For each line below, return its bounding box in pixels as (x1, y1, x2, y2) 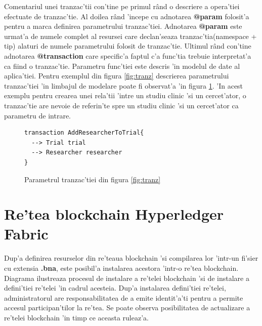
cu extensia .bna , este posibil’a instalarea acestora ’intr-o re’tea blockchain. (4, 263, 239, 273)
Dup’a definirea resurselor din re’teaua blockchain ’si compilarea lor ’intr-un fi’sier (4, 253, 258, 263)
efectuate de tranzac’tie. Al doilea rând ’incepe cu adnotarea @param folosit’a (4, 11, 249, 21)
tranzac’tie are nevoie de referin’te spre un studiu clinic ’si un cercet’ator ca (4, 100, 239, 110)
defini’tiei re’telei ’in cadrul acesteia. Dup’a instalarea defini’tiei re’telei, (4, 282, 226, 293)
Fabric (4, 223, 49, 244)
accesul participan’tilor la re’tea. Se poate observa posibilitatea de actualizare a (4, 302, 250, 313)
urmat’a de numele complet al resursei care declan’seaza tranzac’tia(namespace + (4, 30, 257, 41)
